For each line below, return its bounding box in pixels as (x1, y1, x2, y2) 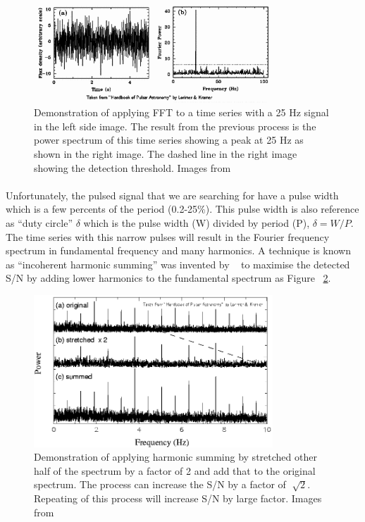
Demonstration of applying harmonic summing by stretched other (34, 449, 317, 464)
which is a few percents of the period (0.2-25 (6, 201, 198, 216)
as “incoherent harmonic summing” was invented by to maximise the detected (6, 256, 350, 271)
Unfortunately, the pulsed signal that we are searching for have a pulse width (6, 187, 339, 202)
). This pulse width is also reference (205, 201, 359, 216)
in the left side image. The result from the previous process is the (34, 118, 316, 133)
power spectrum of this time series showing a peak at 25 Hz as (34, 132, 304, 147)
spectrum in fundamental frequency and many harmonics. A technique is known (6, 243, 351, 258)
